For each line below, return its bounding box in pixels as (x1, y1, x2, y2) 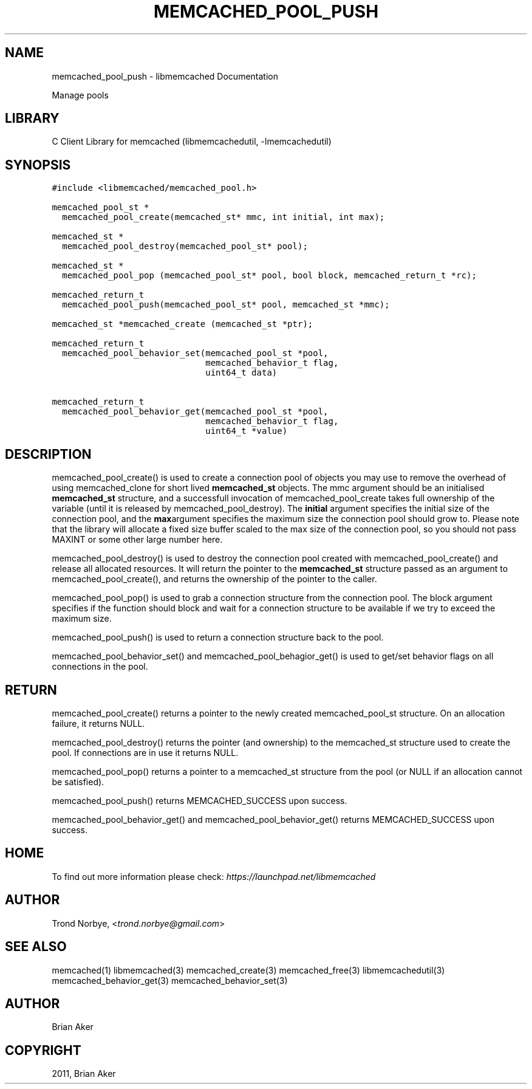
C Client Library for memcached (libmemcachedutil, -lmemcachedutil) (52, 136, 332, 147)
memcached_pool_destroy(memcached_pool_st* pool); (62, 241, 308, 252)
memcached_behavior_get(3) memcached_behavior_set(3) (52, 975, 288, 986)
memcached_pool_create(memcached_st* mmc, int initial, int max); (62, 212, 385, 222)
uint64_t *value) (205, 426, 288, 436)
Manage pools (52, 89, 109, 100)
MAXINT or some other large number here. (52, 534, 223, 545)
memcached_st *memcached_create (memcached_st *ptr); (52, 319, 313, 329)
